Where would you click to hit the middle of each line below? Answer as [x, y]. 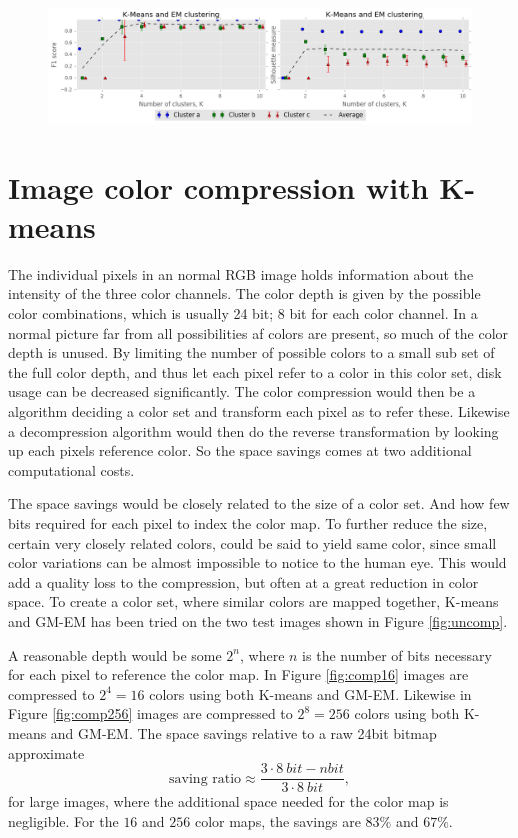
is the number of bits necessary [397, 654]
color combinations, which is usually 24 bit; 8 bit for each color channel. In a [243, 313]
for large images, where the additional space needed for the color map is [228, 801]
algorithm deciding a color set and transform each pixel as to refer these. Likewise [259, 411]
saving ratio [205, 778]
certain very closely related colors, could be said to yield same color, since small [252, 542]
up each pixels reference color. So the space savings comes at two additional [240, 450]
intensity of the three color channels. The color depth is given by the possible [244, 293]
